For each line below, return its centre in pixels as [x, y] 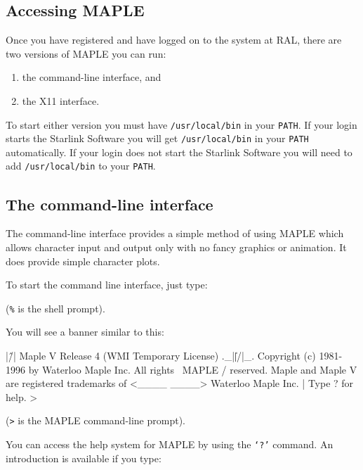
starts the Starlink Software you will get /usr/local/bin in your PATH [157, 138]
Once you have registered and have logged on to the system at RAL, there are [174, 40]
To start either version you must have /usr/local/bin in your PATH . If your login [181, 124]
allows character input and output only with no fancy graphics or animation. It [176, 247]
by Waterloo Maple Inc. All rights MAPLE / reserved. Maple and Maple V [193, 369]
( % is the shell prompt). [55, 308]
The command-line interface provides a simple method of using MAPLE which [175, 233]
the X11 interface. [61, 100]
